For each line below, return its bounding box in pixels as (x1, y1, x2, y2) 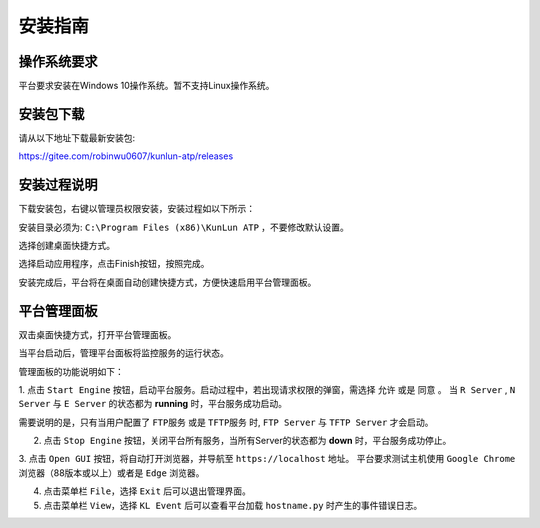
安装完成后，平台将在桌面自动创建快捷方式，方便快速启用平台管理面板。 (18, 276, 317, 288)
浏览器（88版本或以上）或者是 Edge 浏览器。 (18, 466, 205, 479)
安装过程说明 (18, 176, 98, 194)
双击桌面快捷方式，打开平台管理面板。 (18, 328, 177, 340)
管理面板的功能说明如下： (18, 365, 124, 377)
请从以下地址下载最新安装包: (18, 131, 136, 144)
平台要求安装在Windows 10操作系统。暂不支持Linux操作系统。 (18, 80, 275, 92)
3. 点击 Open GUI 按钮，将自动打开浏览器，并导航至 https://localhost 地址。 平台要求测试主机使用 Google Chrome (18, 453, 516, 465)
